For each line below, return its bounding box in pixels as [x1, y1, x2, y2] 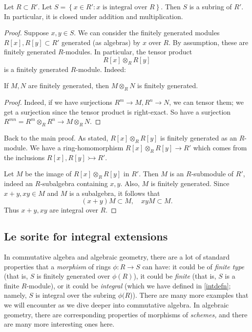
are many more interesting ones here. [4, 319, 115, 329]
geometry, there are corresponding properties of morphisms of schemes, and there [4, 309, 248, 319]
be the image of [25, 168, 72, 179]
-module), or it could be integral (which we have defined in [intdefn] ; [26, 280, 231, 290]
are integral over [49, 205, 98, 215]
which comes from [193, 142, 247, 152]
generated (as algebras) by [62, 37, 141, 47]
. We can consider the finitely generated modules [74, 27, 220, 38]
